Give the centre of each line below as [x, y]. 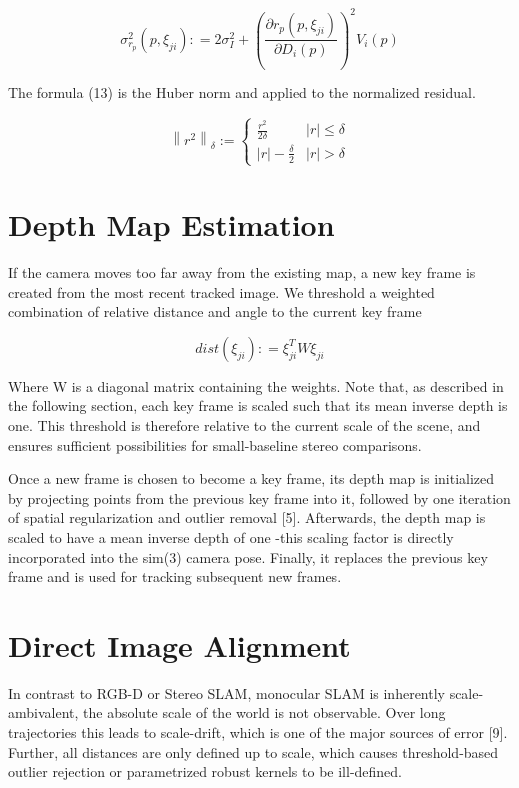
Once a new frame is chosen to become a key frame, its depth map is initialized [251, 478]
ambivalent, [43, 712]
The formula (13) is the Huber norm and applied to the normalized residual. [242, 92]
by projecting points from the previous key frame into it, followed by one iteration [259, 497]
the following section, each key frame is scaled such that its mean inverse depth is [258, 405]
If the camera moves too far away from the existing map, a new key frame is [242, 271]
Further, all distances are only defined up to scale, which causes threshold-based [253, 751]
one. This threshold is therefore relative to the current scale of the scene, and [244, 424]
